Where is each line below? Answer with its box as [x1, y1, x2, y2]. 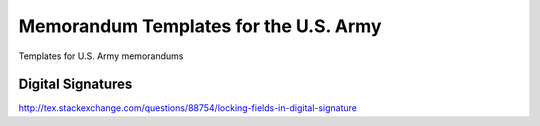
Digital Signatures [18, 76, 133, 93]
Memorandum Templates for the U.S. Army [18, 15, 382, 37]
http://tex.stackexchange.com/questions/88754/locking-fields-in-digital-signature [18, 102, 358, 114]
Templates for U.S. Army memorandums [18, 50, 184, 62]
